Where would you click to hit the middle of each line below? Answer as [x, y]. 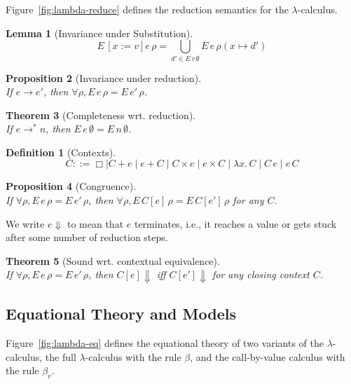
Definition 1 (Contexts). [61, 152]
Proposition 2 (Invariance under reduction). [104, 77]
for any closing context [261, 274]
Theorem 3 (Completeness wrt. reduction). [101, 115]
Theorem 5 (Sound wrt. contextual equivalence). [113, 260]
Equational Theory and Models [121, 314]
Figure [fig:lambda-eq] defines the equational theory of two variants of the [165, 343]
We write [25, 223]
